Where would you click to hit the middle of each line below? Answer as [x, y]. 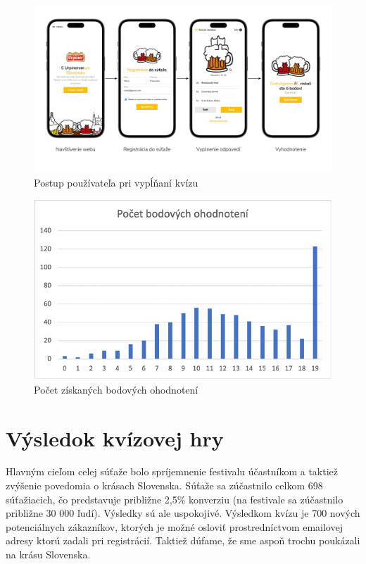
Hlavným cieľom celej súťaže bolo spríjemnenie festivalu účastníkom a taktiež [172, 471]
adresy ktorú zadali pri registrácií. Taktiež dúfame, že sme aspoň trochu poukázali [183, 540]
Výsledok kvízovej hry [115, 438]
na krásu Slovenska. [48, 554]
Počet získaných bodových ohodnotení [116, 389]
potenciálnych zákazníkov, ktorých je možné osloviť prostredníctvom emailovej [174, 526]
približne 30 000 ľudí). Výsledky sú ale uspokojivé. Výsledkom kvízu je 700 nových [183, 513]
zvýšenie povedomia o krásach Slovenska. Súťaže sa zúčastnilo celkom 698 [164, 485]
